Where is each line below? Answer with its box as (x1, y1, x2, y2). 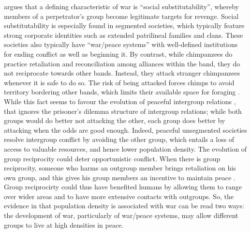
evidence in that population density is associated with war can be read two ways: (4, 201, 244, 211)
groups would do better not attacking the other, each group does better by (4, 115, 225, 125)
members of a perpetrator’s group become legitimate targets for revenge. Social (4, 11, 239, 21)
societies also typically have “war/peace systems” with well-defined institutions (4, 39, 238, 49)
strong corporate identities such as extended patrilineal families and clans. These (4, 30, 243, 40)
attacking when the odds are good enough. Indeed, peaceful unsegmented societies (4, 124, 247, 135)
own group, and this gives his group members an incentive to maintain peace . (4, 172, 236, 182)
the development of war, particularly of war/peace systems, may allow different (4, 210, 238, 220)
